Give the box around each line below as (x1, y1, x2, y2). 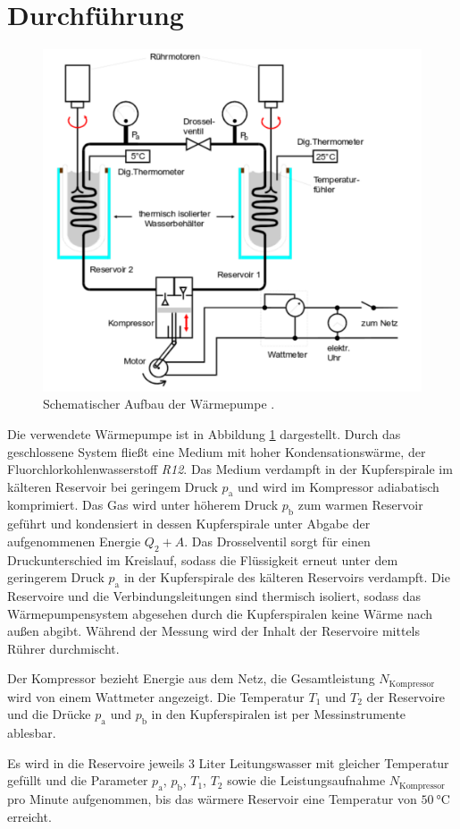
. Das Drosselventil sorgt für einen (184, 531, 371, 550)
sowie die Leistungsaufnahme (227, 771, 386, 790)
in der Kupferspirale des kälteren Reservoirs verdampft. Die (123, 568, 450, 587)
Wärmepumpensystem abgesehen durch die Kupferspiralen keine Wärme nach (7, 604, 433, 622)
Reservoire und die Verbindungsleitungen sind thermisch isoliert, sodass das (7, 587, 422, 605)
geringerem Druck (7, 568, 105, 587)
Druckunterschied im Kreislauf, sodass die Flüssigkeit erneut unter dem (7, 550, 398, 569)
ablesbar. (7, 723, 56, 742)
